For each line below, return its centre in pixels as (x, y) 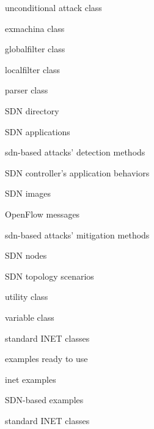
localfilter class (33, 69)
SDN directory (32, 110)
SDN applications (38, 131)
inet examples (31, 379)
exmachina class (35, 28)
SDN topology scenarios (50, 276)
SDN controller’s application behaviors (77, 172)
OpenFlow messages (42, 214)
